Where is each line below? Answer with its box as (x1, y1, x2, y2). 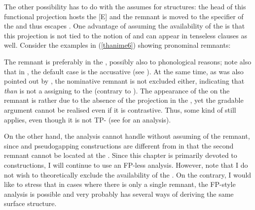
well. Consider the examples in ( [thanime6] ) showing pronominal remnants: (4, 40, 231, 50)
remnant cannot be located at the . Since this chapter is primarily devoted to (4, 150, 237, 160)
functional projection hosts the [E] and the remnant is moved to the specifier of (4, 11, 244, 21)
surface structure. (4, 198, 57, 209)
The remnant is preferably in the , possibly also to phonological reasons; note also (4, 56, 252, 66)
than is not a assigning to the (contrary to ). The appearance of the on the (4, 85, 230, 95)
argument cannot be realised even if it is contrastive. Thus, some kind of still (4, 104, 236, 115)
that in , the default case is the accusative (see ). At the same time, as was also (4, 66, 244, 76)
